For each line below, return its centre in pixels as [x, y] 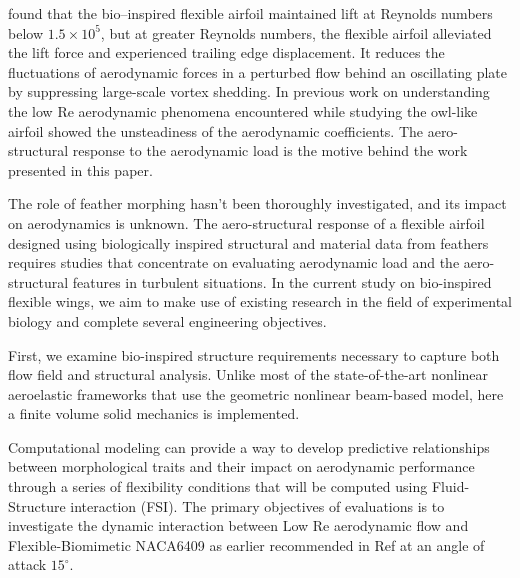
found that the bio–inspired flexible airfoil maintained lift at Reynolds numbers [250, 13]
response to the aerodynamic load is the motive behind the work [270, 150]
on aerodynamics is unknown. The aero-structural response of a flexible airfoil [246, 222]
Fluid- [450, 486]
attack [27, 564]
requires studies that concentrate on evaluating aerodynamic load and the [234, 262]
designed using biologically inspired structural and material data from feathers [248, 242]
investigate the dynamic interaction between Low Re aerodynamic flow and [238, 525]
